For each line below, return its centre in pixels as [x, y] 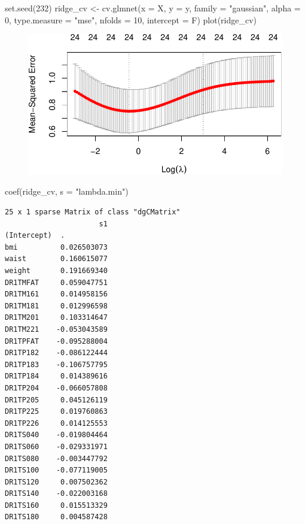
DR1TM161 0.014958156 [56, 294]
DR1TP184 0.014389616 [56, 376]
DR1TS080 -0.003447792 [56, 458]
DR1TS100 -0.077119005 [56, 470]
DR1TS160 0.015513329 [56, 505]
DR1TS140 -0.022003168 [56, 494]
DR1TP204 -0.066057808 [56, 388]
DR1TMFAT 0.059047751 [56, 282]
